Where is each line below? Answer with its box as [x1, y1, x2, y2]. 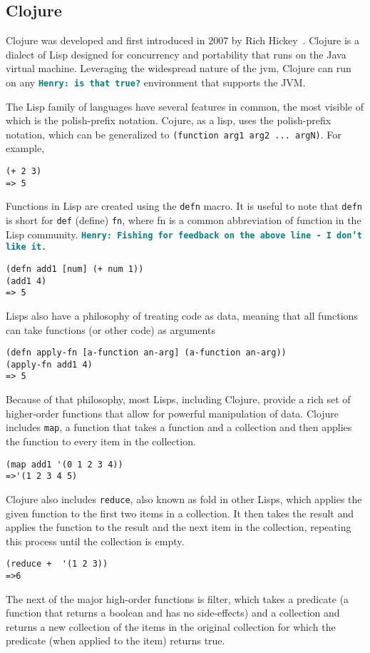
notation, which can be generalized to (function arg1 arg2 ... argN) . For [6, 126, 341, 141]
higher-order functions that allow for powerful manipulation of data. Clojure [6, 405, 339, 420]
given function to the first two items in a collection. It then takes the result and [6, 505, 354, 520]
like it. [6, 242, 47, 253]
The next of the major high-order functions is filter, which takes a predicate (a [6, 591, 349, 606]
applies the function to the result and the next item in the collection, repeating [6, 520, 351, 535]
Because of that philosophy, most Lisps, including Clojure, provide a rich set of [6, 392, 351, 407]
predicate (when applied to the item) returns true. [6, 633, 225, 648]
